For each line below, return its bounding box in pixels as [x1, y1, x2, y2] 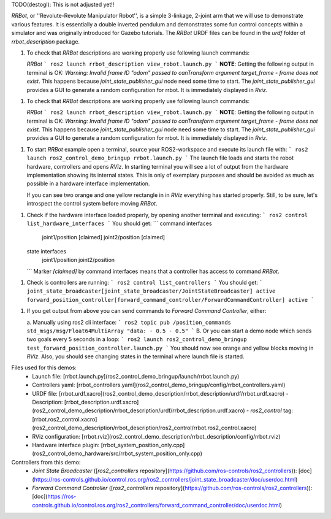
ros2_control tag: [250, 407, 294, 414]
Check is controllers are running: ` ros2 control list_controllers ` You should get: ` [26, 279, 263, 286]
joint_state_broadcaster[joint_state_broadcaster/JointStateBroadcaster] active [26, 288, 276, 294]
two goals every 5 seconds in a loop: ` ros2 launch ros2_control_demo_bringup [26, 336, 248, 343]
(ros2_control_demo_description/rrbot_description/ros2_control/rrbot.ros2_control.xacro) [32, 424, 257, 432]
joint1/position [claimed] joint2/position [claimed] [42, 234, 165, 241]
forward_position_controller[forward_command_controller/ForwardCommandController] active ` [26, 296, 315, 303]
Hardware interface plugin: [32, 441, 100, 448]
